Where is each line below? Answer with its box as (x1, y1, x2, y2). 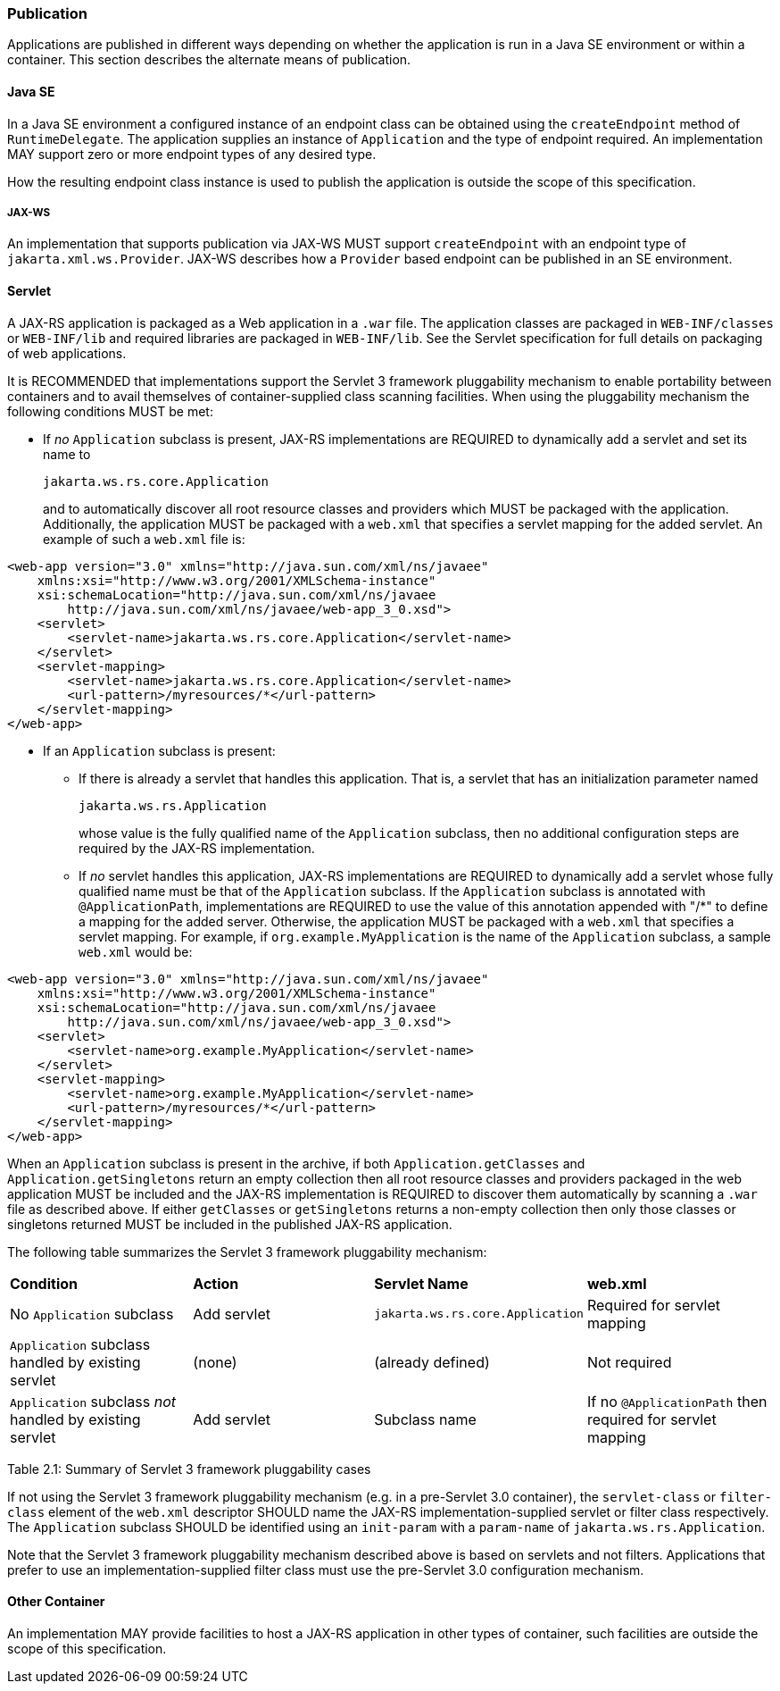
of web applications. (7, 345, 127, 361)
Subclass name (374, 1410, 477, 1428)
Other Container (7, 1594, 105, 1610)
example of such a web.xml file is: (43, 531, 245, 547)
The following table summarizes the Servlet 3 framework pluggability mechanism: (7, 1243, 487, 1260)
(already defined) (374, 1352, 490, 1371)
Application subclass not (10, 1392, 176, 1411)
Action (193, 1274, 239, 1293)
